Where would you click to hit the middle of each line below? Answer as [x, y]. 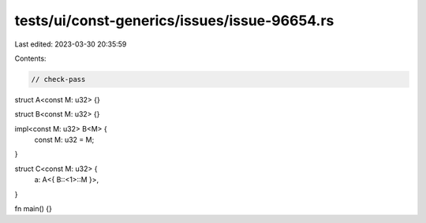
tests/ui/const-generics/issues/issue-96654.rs [174, 20]
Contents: [30, 58]
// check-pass [58, 79]
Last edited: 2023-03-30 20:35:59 [71, 44]
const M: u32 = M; [64, 140]
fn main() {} [34, 209]
